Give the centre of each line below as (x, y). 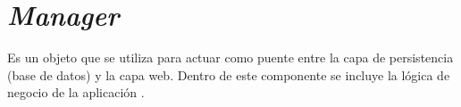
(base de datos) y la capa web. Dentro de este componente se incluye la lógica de (229, 74)
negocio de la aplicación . (76, 92)
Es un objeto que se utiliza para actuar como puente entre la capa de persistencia (230, 58)
